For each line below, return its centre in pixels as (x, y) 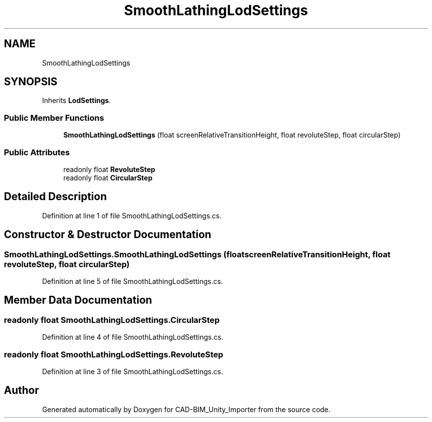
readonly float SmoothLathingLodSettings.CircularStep (112, 320)
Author (21, 390)
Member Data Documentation (78, 300)
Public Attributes (37, 152)
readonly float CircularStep (108, 177)
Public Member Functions (54, 118)
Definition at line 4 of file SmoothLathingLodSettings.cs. (133, 337)
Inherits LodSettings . (76, 101)
